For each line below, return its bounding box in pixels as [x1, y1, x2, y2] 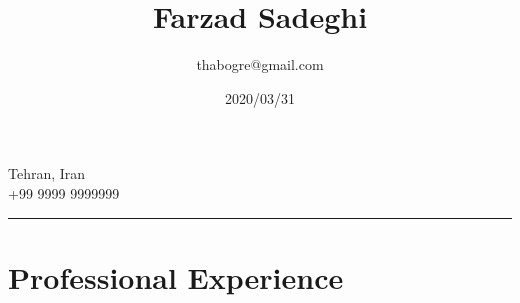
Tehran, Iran [8, 163, 86, 184]
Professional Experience [8, 256, 344, 297]
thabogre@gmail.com [196, 54, 324, 75]
